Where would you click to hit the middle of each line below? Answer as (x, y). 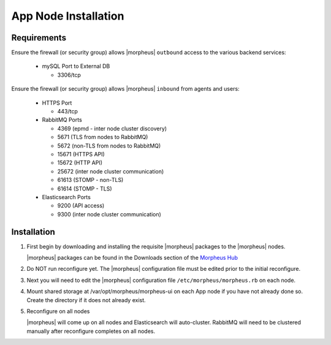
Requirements (39, 38)
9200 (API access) (81, 206)
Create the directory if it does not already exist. (86, 300)
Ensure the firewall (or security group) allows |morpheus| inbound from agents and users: (125, 89)
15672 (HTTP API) (80, 163)
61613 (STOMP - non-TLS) (90, 180)
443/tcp (67, 112)
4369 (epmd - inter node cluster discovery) (112, 128)
